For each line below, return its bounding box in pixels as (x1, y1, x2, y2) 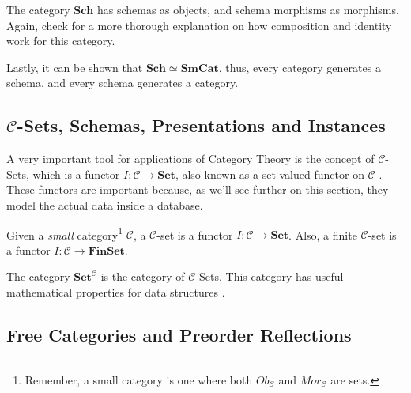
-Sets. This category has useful (195, 268, 344, 285)
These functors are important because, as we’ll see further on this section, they (6, 181, 389, 198)
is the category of (100, 268, 185, 285)
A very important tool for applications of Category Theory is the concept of (6, 150, 375, 167)
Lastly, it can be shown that (6, 59, 143, 75)
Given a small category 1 (6, 224, 123, 243)
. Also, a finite (288, 226, 357, 243)
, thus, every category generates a (218, 59, 381, 75)
